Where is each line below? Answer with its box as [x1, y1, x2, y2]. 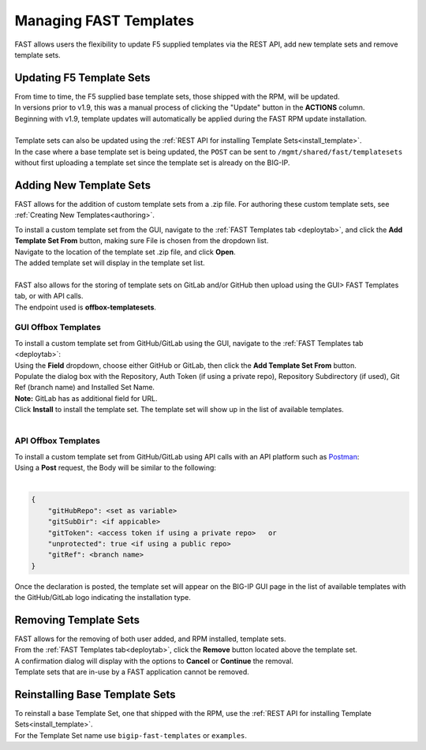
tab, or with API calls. [14, 291, 84, 301]
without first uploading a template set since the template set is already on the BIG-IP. [14, 158, 290, 167]
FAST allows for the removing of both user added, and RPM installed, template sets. [14, 634, 286, 643]
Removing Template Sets [14, 613, 140, 627]
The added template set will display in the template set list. [14, 258, 205, 268]
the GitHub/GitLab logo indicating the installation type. [14, 593, 191, 602]
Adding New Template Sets [14, 178, 151, 192]
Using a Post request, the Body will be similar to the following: [14, 463, 217, 473]
